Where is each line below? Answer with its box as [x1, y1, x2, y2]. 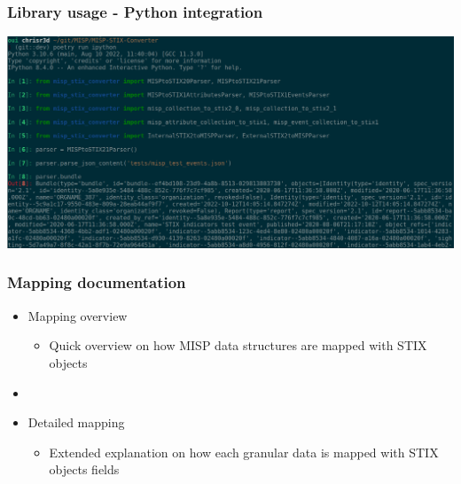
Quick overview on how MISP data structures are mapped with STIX [49, 336, 427, 355]
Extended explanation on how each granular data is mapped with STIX [49, 442, 439, 461]
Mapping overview [27, 306, 128, 324]
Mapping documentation [7, 271, 186, 293]
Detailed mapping [27, 413, 125, 432]
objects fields [49, 460, 120, 479]
